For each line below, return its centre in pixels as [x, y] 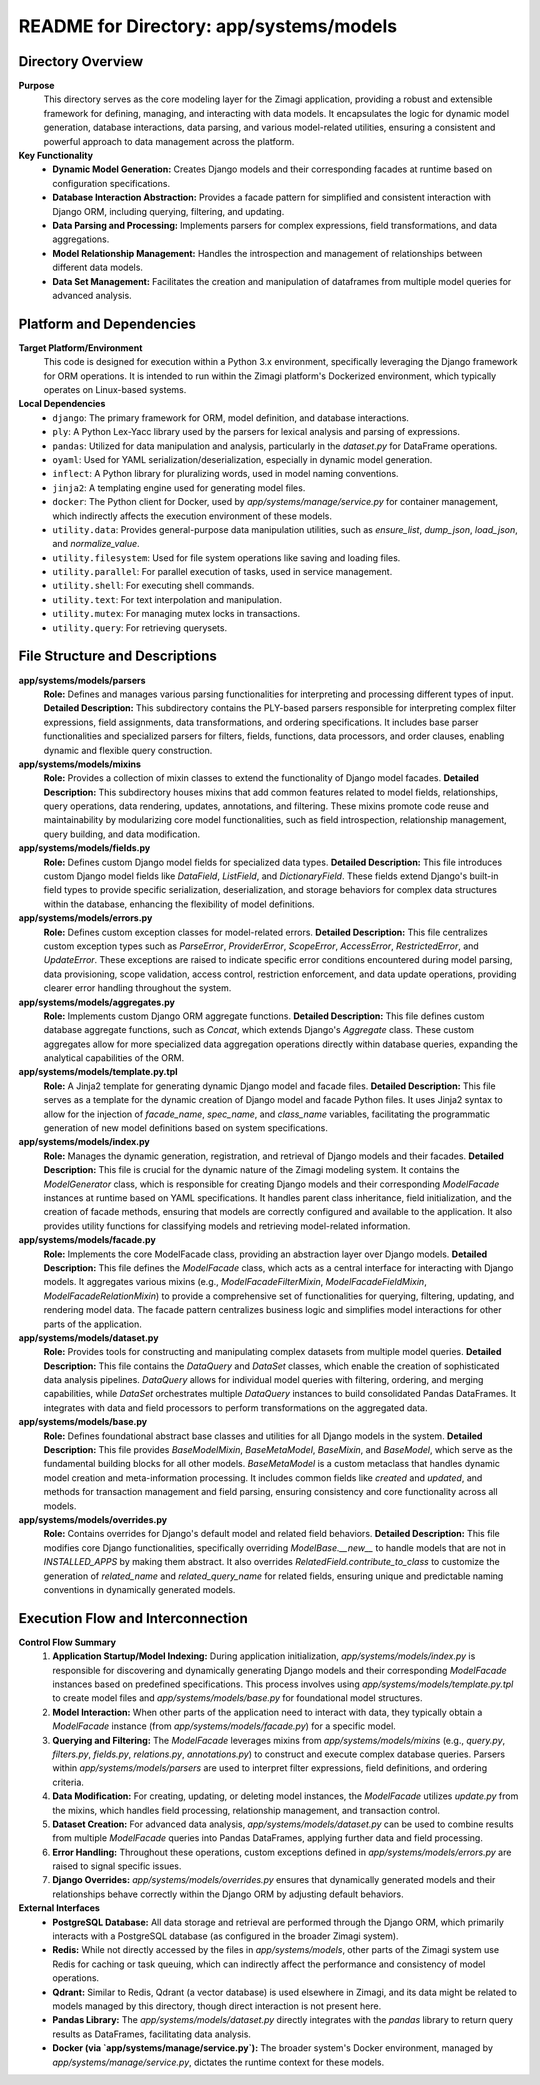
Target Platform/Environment [80, 347]
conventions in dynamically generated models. [139, 1589]
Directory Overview [81, 61]
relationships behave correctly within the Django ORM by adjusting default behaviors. [228, 1894]
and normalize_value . [96, 544]
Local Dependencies [62, 404]
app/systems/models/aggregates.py [96, 1002]
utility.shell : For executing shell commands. [153, 586]
